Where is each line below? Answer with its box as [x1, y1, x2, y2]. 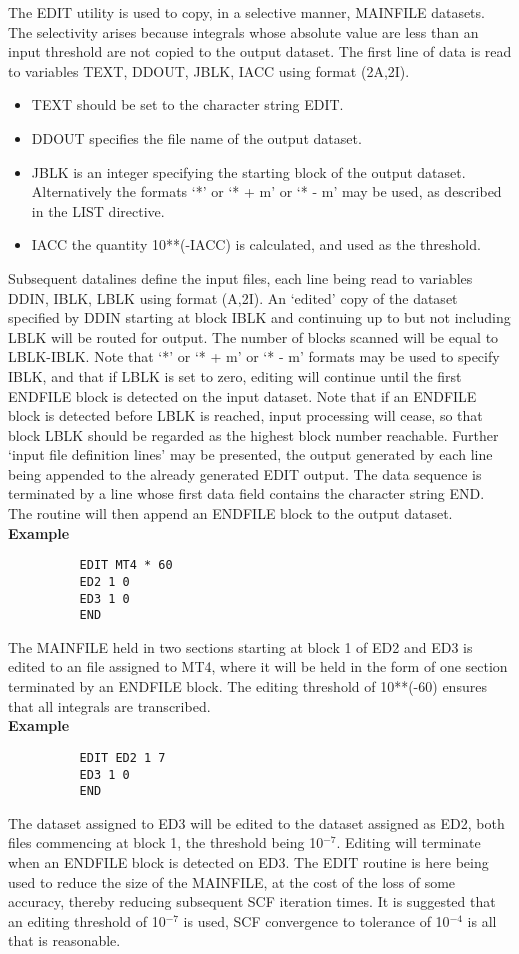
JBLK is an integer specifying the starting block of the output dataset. [31, 161, 466, 182]
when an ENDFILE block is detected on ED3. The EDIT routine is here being [8, 852, 489, 872]
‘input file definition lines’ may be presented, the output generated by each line [8, 444, 493, 465]
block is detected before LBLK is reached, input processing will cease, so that [8, 405, 483, 426]
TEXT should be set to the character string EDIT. [31, 94, 344, 115]
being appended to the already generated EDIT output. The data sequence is [8, 463, 482, 484]
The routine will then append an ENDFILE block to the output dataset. [8, 503, 453, 524]
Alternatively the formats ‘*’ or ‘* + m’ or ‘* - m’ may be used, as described [31, 181, 502, 202]
